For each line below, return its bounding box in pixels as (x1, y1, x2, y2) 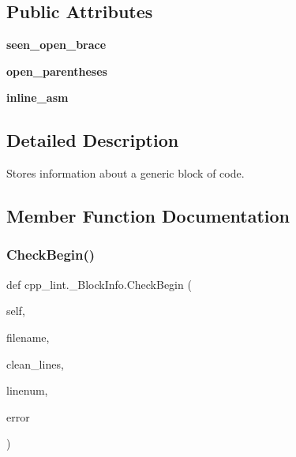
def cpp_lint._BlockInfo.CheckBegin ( (6, 275, 192, 292)
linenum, (6, 382, 48, 399)
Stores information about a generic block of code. (6, 165, 245, 182)
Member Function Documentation (6, 204, 290, 228)
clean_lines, (6, 355, 64, 372)
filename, (6, 328, 50, 345)
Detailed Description (6, 128, 179, 152)
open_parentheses (6, 62, 107, 79)
